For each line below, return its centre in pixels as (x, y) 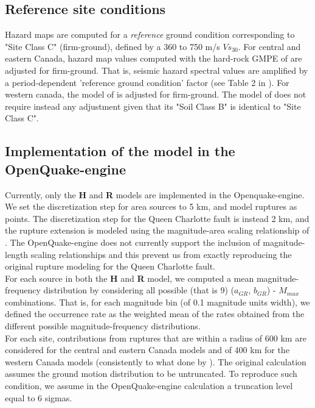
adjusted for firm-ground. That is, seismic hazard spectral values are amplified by (157, 70)
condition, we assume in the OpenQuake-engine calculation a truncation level (149, 386)
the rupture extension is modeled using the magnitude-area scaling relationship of (157, 230)
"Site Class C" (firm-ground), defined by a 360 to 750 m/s (112, 46)
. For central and (269, 46)
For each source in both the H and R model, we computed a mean (130, 278)
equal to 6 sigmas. (39, 397)
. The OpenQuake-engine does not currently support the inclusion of (133, 242)
